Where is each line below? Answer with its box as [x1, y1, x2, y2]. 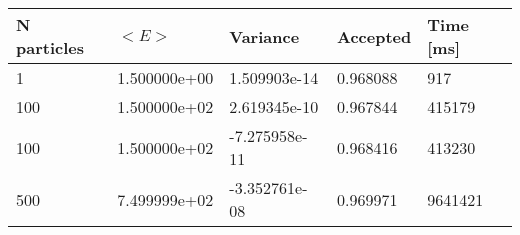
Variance [229, 24, 300, 48]
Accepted [337, 24, 412, 48]
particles [16, 36, 84, 59]
